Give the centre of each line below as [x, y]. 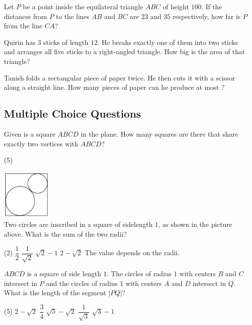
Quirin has [20, 42]
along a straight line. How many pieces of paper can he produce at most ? [114, 87]
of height [176, 6]
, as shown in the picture [195, 224]
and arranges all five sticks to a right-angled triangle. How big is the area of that [125, 51]
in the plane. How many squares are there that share [159, 133]
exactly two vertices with [41, 143]
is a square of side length [64, 274]
